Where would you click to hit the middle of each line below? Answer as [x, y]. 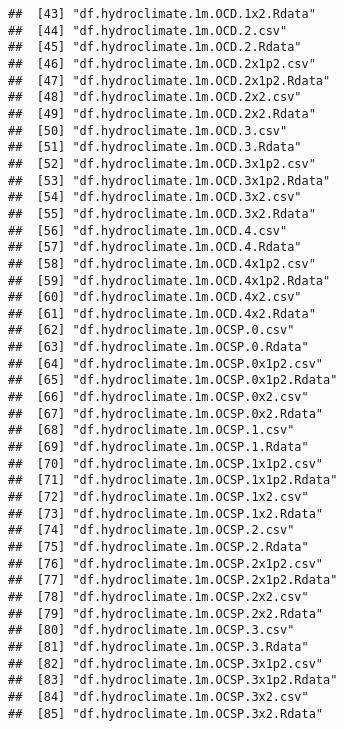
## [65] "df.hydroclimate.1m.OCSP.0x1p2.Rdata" [173, 380]
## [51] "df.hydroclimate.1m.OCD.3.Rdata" [155, 147]
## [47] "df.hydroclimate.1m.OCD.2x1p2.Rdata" [169, 80]
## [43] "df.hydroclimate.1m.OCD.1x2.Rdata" [162, 14]
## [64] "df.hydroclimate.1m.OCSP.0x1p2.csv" [165, 363]
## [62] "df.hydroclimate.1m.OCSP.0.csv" [151, 330]
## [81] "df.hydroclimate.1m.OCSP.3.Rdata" [158, 646]
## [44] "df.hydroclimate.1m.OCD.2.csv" [148, 30]
